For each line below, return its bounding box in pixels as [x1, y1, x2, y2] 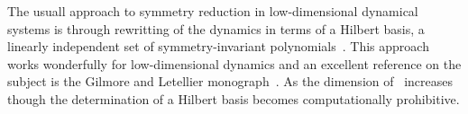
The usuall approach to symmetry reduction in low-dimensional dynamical [7, 2, 418, 20]
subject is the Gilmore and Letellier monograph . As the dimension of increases [7, 72, 454, 91]
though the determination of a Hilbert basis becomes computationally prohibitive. [7, 89, 460, 108]
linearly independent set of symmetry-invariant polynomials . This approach [7, 37, 429, 56]
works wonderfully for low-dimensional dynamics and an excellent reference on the [7, 54, 462, 73]
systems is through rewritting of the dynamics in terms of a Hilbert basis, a [7, 19, 425, 38]
